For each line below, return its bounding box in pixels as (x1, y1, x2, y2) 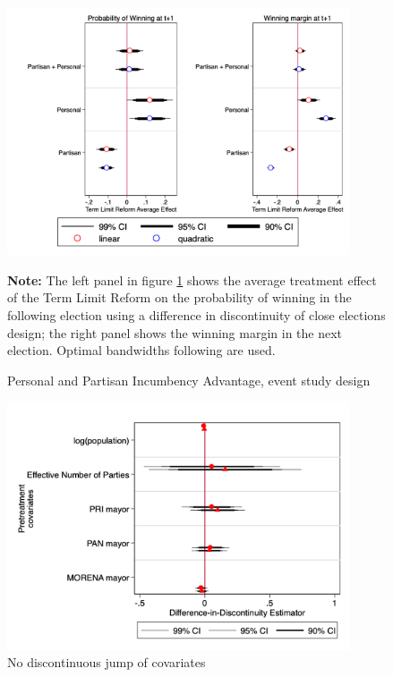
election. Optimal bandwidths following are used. (7, 341, 276, 360)
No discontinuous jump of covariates (7, 653, 206, 672)
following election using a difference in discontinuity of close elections (7, 306, 386, 325)
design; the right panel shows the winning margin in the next (7, 323, 343, 342)
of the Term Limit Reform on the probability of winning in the (7, 288, 352, 307)
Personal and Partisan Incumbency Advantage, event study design (7, 370, 371, 389)
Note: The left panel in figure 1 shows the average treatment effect (7, 270, 377, 289)
